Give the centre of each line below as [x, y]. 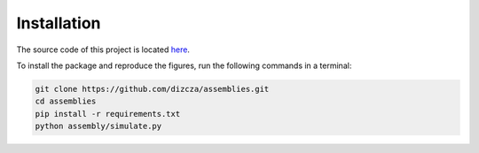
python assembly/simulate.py [98, 126]
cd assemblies [66, 101]
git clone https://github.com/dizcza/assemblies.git [152, 89]
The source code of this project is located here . [103, 50]
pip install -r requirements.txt [108, 114]
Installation [59, 23]
